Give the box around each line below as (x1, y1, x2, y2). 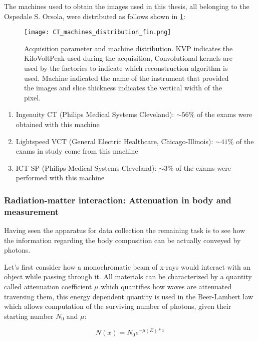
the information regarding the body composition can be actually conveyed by (4, 235, 241, 245)
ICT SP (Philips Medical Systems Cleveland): (16, 162, 157, 173)
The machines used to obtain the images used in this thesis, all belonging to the (4, 1, 249, 11)
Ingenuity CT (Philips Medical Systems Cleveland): (16, 109, 174, 120)
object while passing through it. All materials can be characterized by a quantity (4, 271, 252, 282)
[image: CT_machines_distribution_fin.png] (24, 29, 171, 36)
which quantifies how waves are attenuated (101, 281, 232, 292)
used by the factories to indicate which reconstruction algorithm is (24, 63, 228, 73)
